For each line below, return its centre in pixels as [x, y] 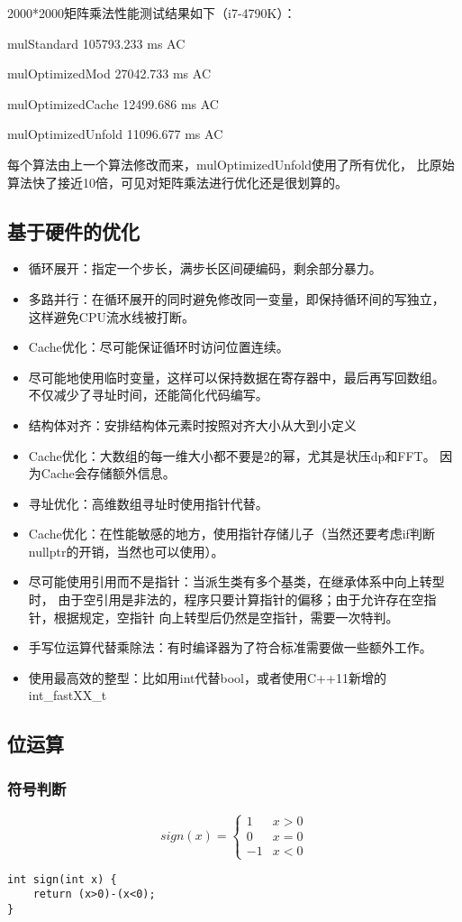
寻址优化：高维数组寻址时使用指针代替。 [148, 503]
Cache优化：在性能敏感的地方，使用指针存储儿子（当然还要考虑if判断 [231, 534]
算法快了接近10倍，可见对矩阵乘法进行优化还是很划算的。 [177, 182]
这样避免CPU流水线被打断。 [111, 316]
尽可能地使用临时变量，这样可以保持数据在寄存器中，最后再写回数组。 [236, 377]
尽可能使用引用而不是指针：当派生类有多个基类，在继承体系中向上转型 [236, 581]
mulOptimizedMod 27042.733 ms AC [109, 74]
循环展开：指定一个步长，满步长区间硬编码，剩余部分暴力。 [205, 268]
